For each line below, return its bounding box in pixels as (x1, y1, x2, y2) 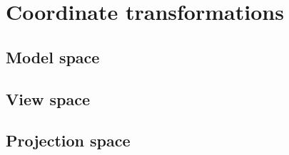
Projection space (6, 129, 131, 151)
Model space (6, 46, 100, 68)
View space (6, 87, 90, 109)
